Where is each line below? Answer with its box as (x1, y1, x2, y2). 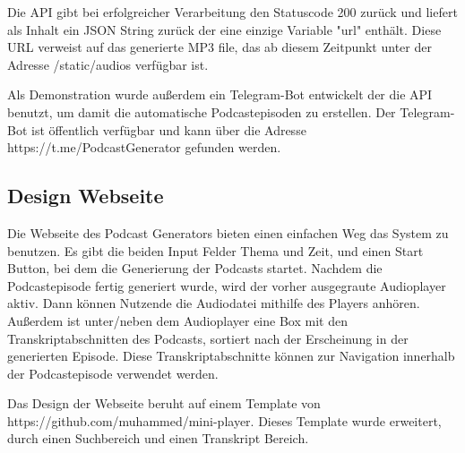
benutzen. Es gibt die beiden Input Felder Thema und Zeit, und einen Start (7, 241, 424, 260)
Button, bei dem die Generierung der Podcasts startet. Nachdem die (7, 259, 383, 278)
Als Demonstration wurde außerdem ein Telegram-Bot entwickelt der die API (7, 85, 433, 104)
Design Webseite (7, 182, 164, 209)
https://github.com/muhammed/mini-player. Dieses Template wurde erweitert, (7, 411, 442, 430)
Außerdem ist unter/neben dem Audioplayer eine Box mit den (7, 311, 348, 329)
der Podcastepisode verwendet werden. (7, 363, 219, 382)
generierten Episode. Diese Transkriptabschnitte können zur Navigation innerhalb (7, 346, 455, 365)
